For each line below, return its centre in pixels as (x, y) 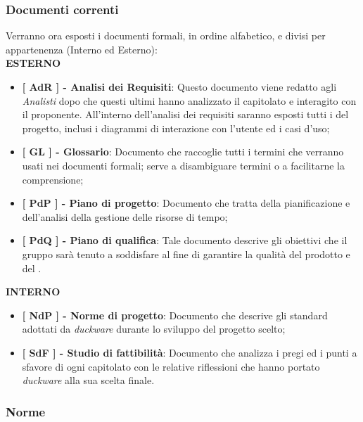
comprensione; (53, 179)
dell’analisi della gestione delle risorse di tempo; (125, 216)
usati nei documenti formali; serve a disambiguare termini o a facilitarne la (183, 165)
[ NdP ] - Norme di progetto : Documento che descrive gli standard (175, 315)
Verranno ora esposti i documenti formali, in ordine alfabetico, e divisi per (166, 36)
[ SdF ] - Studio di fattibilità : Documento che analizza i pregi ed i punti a (190, 352)
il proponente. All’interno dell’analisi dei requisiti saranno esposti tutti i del (185, 114)
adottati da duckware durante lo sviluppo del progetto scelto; (154, 329)
